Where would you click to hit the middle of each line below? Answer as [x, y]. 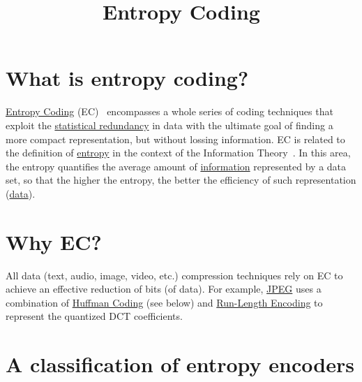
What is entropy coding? [127, 78]
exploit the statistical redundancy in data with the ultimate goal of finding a [169, 125]
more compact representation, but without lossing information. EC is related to [175, 139]
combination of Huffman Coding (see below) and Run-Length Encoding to [164, 302]
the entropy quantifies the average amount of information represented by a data [176, 166]
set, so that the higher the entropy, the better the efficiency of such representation [181, 180]
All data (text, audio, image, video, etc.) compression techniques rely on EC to [174, 275]
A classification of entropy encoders [180, 364]
